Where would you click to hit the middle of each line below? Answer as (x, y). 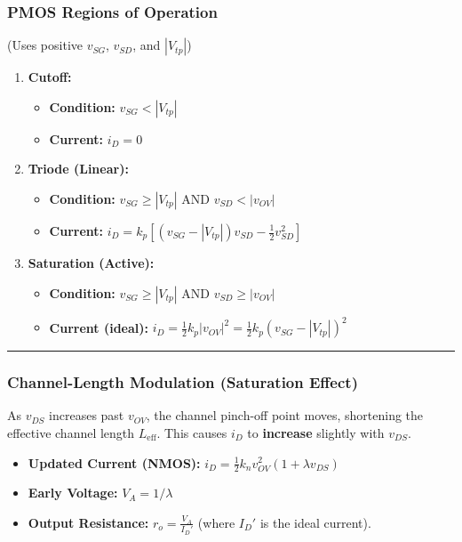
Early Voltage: (73, 493)
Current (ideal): (99, 327)
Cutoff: (50, 77)
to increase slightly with (316, 432)
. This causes (192, 432)
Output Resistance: (88, 522)
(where (216, 522)
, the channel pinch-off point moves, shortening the (285, 415)
